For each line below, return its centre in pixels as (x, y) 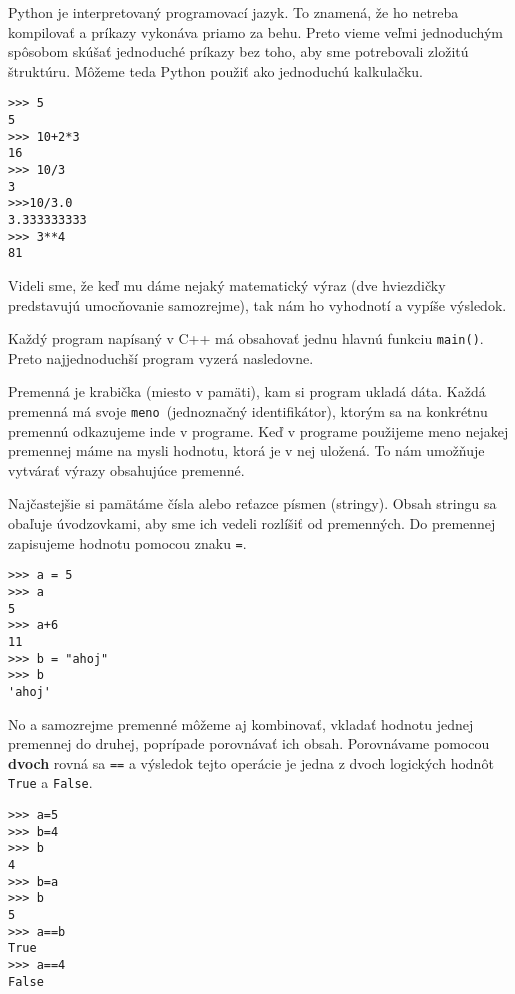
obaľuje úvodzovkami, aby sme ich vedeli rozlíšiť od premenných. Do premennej (252, 523)
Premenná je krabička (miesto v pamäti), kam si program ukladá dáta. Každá (247, 391)
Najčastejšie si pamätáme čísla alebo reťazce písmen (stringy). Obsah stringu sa (252, 503)
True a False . (50, 782)
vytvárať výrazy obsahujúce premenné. (126, 469)
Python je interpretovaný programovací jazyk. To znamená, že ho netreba (233, 12)
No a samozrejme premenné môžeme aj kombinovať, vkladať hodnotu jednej (241, 723)
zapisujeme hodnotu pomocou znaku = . (127, 542)
